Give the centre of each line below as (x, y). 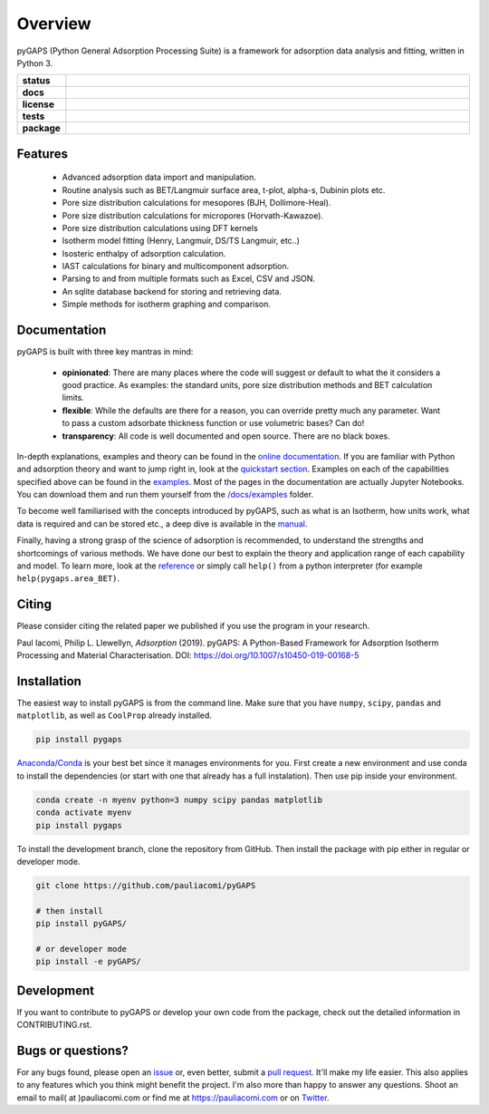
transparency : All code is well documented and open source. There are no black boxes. (226, 436)
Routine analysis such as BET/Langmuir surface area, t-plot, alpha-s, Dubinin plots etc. (224, 189)
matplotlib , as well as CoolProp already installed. (115, 715)
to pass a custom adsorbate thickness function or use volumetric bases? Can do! (213, 423)
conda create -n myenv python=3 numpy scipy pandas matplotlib (179, 799)
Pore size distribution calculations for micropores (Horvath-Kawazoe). (192, 215)
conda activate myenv (84, 813)
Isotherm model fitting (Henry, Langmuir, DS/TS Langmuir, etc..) (181, 241)
